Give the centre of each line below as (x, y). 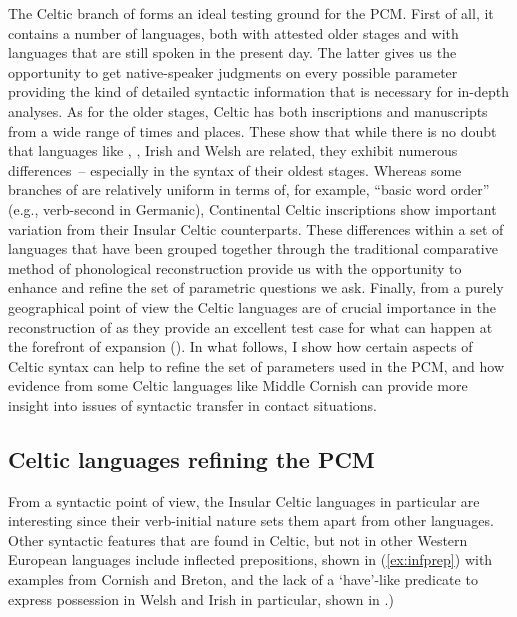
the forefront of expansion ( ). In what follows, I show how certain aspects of (240, 346)
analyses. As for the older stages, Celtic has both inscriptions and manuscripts (248, 110)
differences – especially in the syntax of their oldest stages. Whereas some (235, 169)
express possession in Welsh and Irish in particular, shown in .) (201, 598)
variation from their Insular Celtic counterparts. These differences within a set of (256, 228)
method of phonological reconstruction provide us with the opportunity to (235, 267)
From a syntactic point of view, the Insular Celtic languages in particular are (244, 500)
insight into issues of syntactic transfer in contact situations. (192, 404)
